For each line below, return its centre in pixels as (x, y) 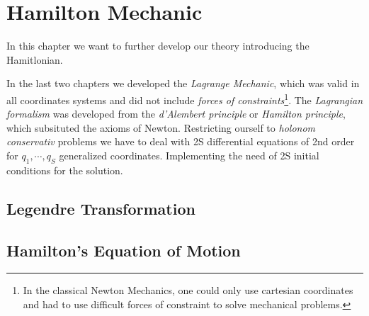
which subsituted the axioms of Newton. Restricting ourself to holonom (161, 127)
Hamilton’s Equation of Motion (124, 250)
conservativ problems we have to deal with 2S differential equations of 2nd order (181, 141)
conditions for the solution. (65, 170)
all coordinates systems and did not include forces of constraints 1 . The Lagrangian (185, 98)
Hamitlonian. (35, 59)
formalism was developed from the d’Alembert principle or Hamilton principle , (176, 114)
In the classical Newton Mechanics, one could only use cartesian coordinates (188, 290)
